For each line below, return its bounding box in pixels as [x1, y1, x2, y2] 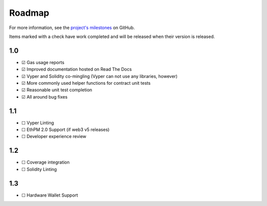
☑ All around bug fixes [21, 94, 68, 100]
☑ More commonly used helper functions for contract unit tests [21, 80, 151, 86]
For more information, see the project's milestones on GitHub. [9, 25, 135, 31]
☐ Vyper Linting [21, 120, 54, 126]
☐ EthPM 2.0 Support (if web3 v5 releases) [21, 127, 110, 133]
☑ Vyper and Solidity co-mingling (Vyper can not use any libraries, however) [21, 73, 178, 79]
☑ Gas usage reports [21, 59, 64, 65]
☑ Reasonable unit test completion [21, 87, 92, 93]
